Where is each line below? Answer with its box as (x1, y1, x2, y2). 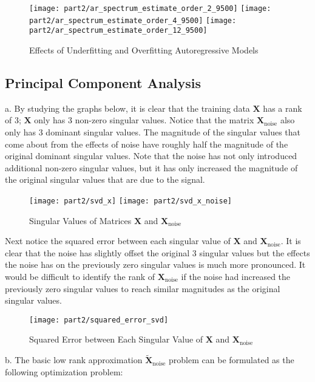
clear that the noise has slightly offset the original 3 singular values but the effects (5, 246, 310, 259)
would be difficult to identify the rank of (5, 270, 155, 282)
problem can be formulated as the (169, 353, 294, 366)
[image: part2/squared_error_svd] (29, 315, 169, 324)
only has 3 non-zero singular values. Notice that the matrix (34, 114, 254, 126)
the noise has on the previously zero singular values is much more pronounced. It (5, 258, 306, 271)
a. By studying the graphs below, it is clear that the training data (5, 101, 250, 114)
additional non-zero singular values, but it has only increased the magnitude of (5, 161, 298, 174)
